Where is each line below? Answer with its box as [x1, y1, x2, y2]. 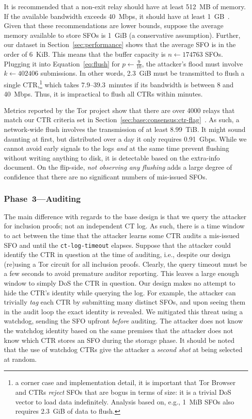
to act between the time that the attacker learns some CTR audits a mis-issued [4, 230, 239, 240]
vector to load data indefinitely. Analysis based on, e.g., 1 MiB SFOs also [15, 396, 234, 406]
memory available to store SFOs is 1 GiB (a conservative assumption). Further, [4, 30, 240, 40]
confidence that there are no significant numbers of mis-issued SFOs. [4, 171, 207, 181]
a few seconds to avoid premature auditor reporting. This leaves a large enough [4, 268, 239, 278]
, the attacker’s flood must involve [142, 58, 243, 68]
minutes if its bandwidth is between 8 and [109, 79, 234, 89]
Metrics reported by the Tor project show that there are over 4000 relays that [4, 105, 235, 115]
